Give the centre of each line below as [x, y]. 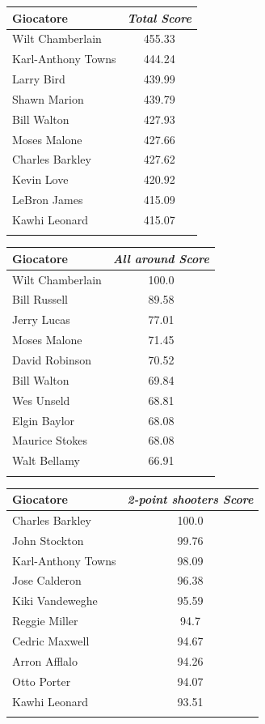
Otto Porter [42, 681]
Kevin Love [40, 179]
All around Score [161, 258]
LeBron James [48, 200]
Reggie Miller [45, 621]
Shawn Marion [48, 98]
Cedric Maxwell [51, 640]
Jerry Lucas [41, 319]
